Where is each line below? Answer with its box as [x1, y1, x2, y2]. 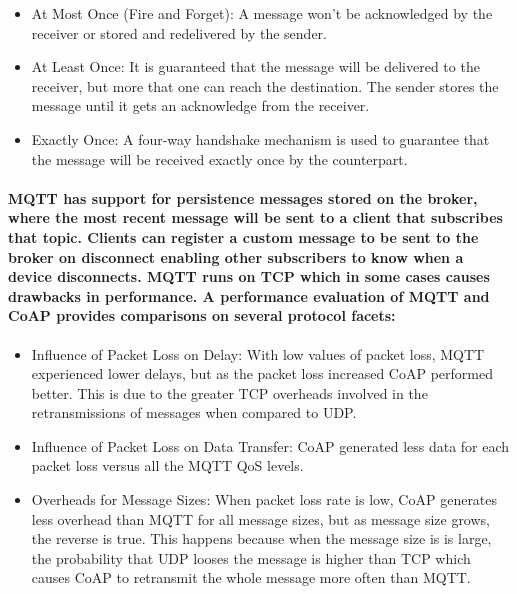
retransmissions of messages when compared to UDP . [31, 402, 357, 423]
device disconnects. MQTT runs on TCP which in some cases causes [8, 266, 490, 287]
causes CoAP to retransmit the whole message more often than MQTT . [31, 567, 471, 588]
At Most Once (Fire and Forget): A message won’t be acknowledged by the [31, 3, 493, 23]
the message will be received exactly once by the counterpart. [31, 148, 408, 169]
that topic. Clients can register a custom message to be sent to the [8, 226, 479, 247]
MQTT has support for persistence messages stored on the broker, [8, 187, 478, 208]
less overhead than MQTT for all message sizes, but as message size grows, [31, 508, 490, 529]
